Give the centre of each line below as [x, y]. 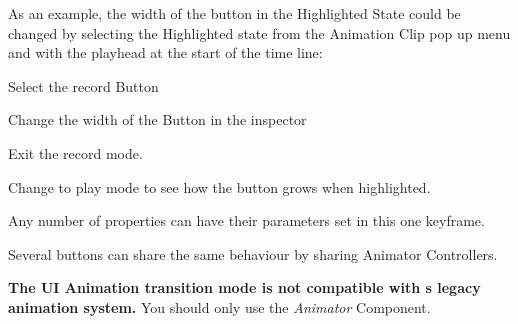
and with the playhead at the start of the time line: [165, 52]
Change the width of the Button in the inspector [157, 119]
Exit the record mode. [75, 152]
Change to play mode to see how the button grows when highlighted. [219, 186]
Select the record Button [83, 85]
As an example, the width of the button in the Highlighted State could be [234, 13]
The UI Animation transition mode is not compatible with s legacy [244, 287]
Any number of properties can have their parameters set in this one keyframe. [246, 220]
